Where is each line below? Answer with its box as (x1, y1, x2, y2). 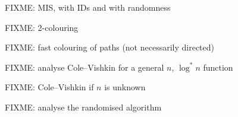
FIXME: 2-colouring (5, 21, 79, 33)
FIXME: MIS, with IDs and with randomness (5, 1, 171, 13)
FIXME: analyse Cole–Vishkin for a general (5, 61, 164, 73)
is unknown (104, 81, 146, 93)
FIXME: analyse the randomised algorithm (5, 100, 162, 113)
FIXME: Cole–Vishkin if (5, 81, 94, 93)
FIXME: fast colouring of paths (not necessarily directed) (5, 41, 215, 53)
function (203, 61, 233, 73)
